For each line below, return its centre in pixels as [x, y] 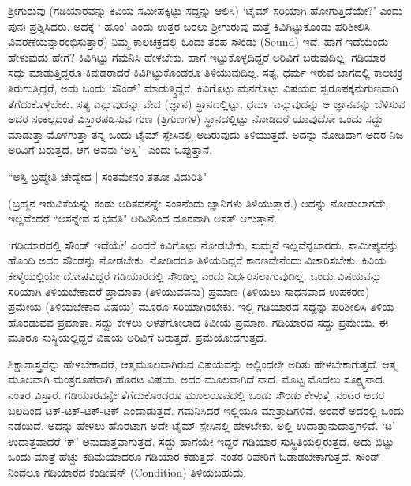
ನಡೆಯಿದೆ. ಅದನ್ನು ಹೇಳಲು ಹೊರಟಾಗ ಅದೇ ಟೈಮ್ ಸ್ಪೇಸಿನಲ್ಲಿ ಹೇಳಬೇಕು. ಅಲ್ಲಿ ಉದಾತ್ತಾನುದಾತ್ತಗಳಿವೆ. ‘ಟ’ [202, 426]
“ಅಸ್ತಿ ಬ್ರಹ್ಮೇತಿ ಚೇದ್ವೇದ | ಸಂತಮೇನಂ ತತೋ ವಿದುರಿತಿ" [108, 176]
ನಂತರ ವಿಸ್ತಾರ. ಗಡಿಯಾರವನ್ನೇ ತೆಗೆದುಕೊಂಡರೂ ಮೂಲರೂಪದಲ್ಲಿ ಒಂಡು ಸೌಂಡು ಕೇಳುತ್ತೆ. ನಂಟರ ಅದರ [196, 395]
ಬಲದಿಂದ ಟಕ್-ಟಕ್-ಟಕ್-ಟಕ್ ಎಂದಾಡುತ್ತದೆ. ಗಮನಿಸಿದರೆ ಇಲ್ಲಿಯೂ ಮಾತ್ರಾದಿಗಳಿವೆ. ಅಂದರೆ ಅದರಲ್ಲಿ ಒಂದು [206, 410]
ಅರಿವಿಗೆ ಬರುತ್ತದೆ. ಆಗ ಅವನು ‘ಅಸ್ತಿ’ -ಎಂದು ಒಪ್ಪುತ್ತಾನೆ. [110, 150]
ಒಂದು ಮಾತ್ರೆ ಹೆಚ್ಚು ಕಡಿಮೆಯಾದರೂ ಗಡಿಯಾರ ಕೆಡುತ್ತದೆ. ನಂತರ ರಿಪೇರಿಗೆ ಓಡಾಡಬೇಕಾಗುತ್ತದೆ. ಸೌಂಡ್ [194, 456]
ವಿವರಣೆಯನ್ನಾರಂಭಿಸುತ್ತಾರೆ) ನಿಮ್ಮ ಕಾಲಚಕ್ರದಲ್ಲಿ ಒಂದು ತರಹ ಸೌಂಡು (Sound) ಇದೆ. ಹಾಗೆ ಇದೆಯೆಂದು [198, 41]
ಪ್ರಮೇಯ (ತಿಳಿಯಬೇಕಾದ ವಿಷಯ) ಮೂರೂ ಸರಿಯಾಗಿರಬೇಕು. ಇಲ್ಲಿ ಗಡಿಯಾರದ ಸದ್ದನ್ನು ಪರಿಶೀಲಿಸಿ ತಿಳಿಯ [201, 307]
